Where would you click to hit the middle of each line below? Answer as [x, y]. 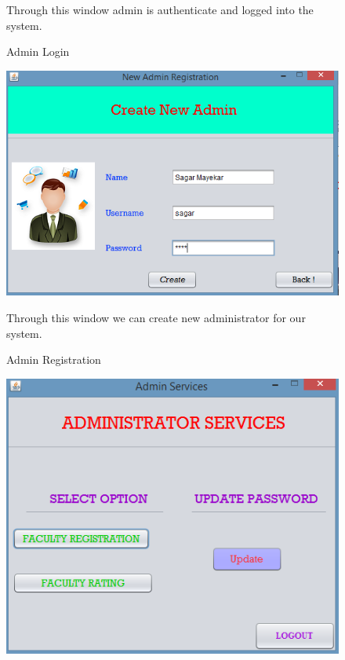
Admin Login [38, 51]
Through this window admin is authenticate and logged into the [160, 9]
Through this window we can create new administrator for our [156, 318]
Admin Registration [54, 359]
